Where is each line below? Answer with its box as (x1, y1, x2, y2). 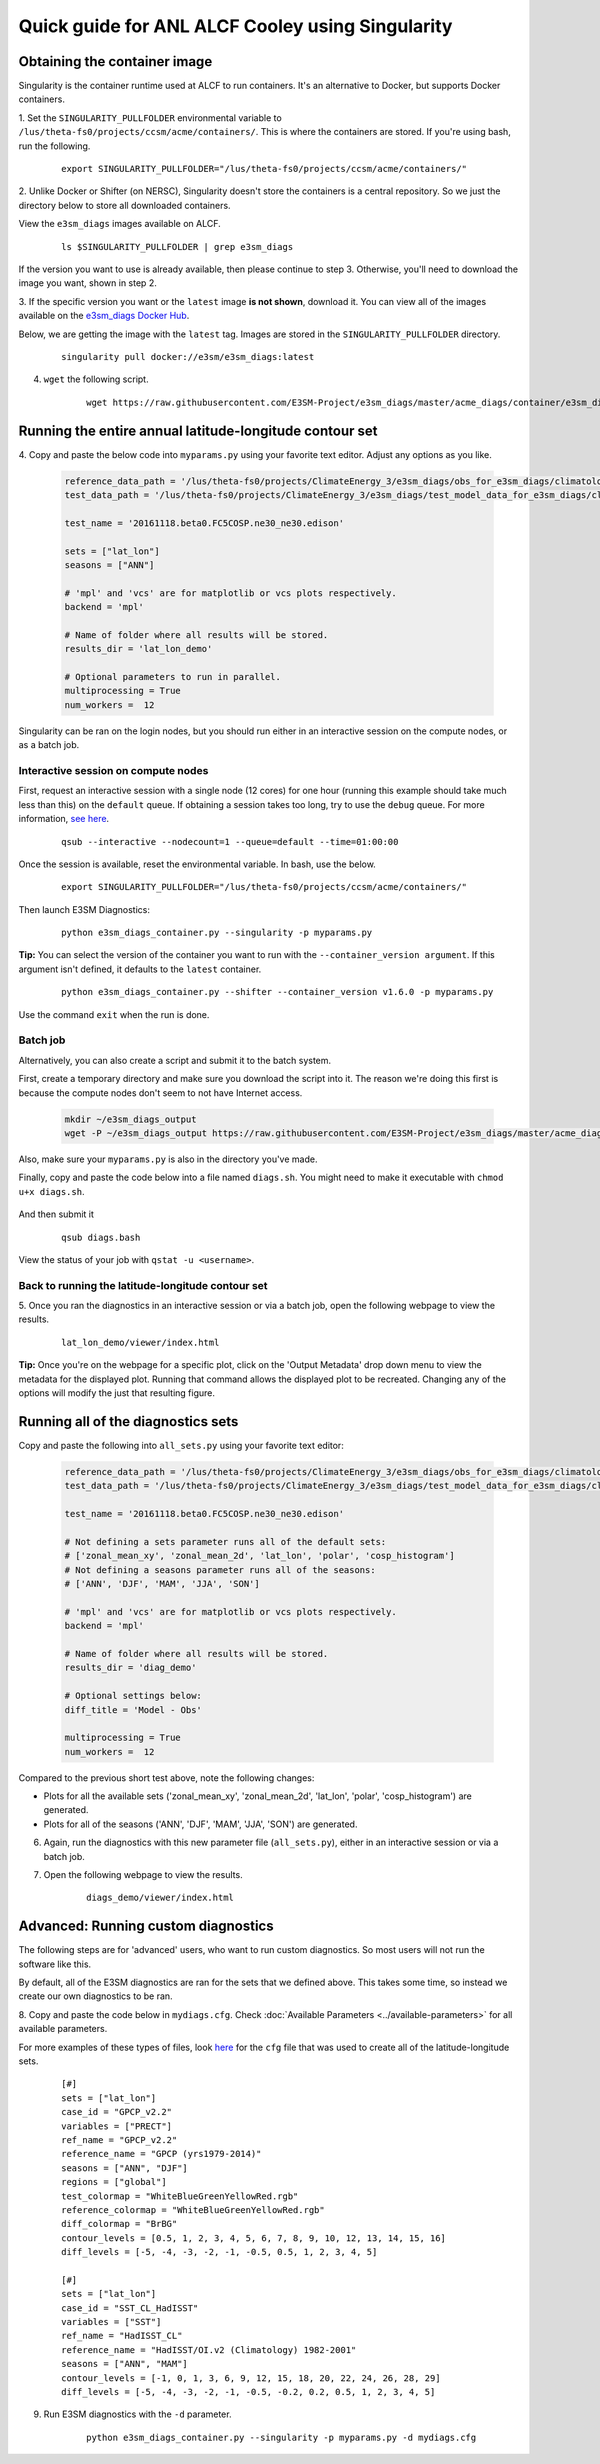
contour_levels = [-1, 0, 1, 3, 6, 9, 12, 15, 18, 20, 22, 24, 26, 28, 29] (61, 2372, 441, 2384)
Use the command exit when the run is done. (18, 1008, 210, 1020)
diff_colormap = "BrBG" (61, 2218, 178, 2230)
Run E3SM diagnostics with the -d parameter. (43, 2408, 232, 2420)
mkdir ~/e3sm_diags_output (64, 1113, 197, 1125)
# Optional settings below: (64, 1690, 202, 1702)
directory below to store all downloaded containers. (18, 199, 231, 211)
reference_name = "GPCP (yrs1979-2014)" (61, 2148, 262, 2160)
